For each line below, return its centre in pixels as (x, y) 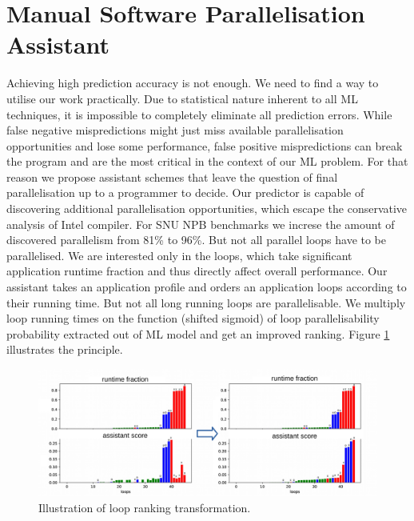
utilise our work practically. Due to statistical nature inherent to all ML (182, 98)
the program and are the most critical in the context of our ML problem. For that (207, 161)
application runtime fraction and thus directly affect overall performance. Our (197, 271)
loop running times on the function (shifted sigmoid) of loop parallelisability (193, 318)
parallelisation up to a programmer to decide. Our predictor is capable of (185, 192)
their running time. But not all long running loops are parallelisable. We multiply (206, 302)
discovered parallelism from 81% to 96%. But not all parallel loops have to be (197, 240)
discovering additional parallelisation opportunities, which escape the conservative (207, 208)
